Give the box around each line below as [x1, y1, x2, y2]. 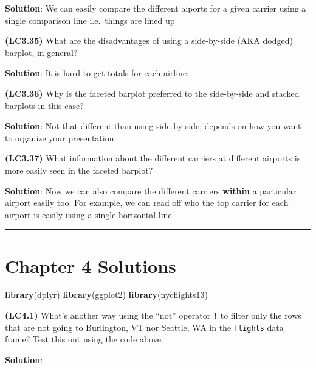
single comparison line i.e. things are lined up [5, 13, 175, 26]
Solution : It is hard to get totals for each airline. [5, 66, 190, 79]
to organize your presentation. [5, 131, 117, 144]
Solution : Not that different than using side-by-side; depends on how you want [5, 119, 301, 132]
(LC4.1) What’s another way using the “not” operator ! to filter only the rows [5, 309, 301, 322]
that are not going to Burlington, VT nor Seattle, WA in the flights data [5, 320, 284, 333]
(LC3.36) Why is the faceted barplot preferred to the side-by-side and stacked [5, 87, 300, 99]
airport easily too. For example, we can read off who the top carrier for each [5, 196, 289, 209]
